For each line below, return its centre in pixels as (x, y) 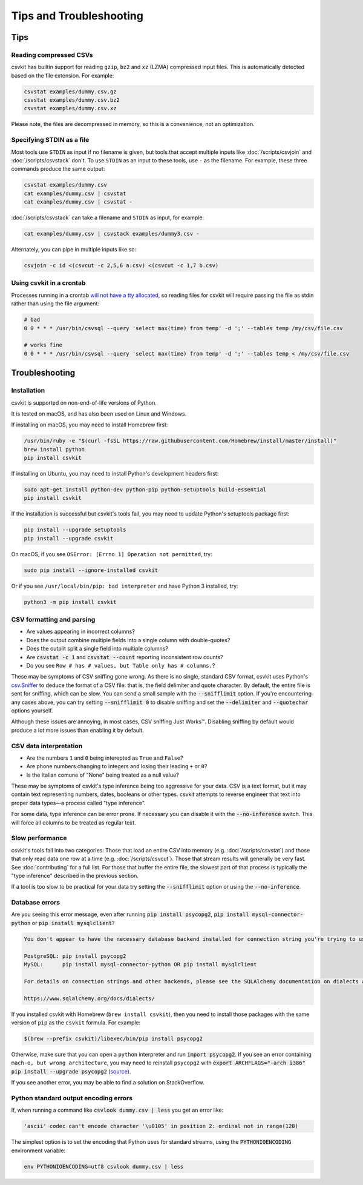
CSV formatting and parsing (53, 620)
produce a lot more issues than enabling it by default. (78, 730)
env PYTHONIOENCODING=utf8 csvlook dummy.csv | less (104, 1167)
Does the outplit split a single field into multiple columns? (97, 649)
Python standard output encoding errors (72, 1098)
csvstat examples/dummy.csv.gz (70, 91)
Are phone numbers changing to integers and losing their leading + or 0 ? (117, 766)
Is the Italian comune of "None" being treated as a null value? (103, 775)
